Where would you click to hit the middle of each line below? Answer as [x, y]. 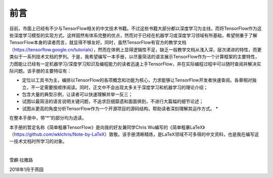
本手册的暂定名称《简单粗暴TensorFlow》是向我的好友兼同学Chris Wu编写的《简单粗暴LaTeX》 [107, 127]
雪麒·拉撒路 [21, 160]
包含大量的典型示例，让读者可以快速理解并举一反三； [77, 94]
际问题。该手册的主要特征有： [40, 70]
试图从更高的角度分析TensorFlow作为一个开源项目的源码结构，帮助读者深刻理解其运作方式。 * [120, 109]
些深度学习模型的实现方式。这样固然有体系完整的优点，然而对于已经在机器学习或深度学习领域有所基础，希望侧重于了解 [133, 35]
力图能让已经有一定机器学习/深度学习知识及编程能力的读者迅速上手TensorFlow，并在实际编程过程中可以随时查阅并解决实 [135, 64]
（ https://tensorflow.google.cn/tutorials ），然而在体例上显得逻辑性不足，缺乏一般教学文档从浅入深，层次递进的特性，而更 [135, 49]
